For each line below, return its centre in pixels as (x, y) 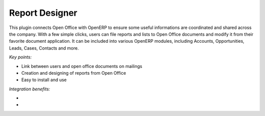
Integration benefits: (29, 89)
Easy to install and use (44, 80)
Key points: (20, 57)
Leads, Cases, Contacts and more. (44, 48)
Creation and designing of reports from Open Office (74, 73)
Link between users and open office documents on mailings (82, 66)
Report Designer (43, 13)
